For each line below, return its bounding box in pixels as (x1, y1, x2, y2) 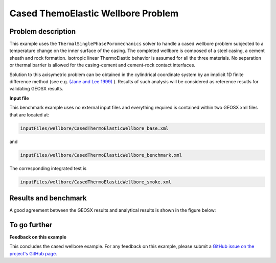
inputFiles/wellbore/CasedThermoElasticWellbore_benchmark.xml (20, 152, 182, 158)
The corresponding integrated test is (9, 165, 87, 171)
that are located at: (9, 111, 50, 117)
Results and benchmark (9, 194, 87, 202)
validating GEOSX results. (9, 86, 63, 92)
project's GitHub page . (9, 250, 57, 256)
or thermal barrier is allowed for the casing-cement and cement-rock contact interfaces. (9, 62, 196, 68)
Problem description (9, 27, 76, 36)
